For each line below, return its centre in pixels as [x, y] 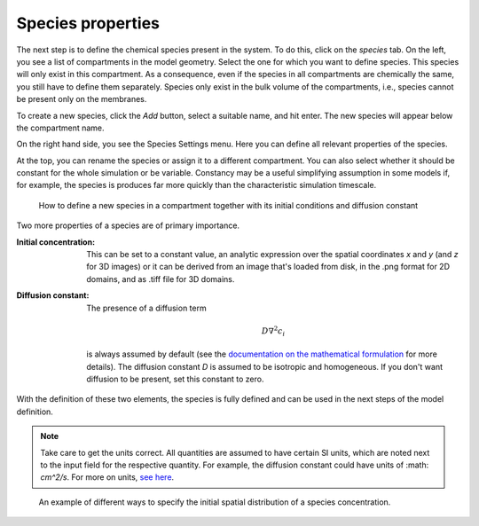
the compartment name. [61, 128]
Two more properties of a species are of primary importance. [128, 225]
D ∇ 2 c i [274, 331]
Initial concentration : [56, 242]
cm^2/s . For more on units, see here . [107, 477]
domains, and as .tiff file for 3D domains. [161, 279]
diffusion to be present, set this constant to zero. [175, 379]
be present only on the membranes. [82, 99]
